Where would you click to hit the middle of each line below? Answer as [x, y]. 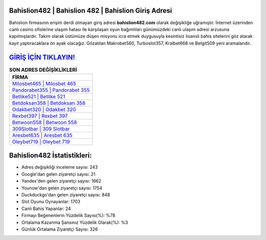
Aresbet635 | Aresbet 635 [42, 135]
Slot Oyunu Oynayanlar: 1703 [51, 202]
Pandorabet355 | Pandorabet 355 [51, 90]
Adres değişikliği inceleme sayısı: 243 [60, 167]
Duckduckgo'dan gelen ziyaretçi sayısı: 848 [66, 195]
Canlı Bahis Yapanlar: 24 [46, 209]
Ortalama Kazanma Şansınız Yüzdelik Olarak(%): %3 [75, 222]
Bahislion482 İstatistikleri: [50, 156]
